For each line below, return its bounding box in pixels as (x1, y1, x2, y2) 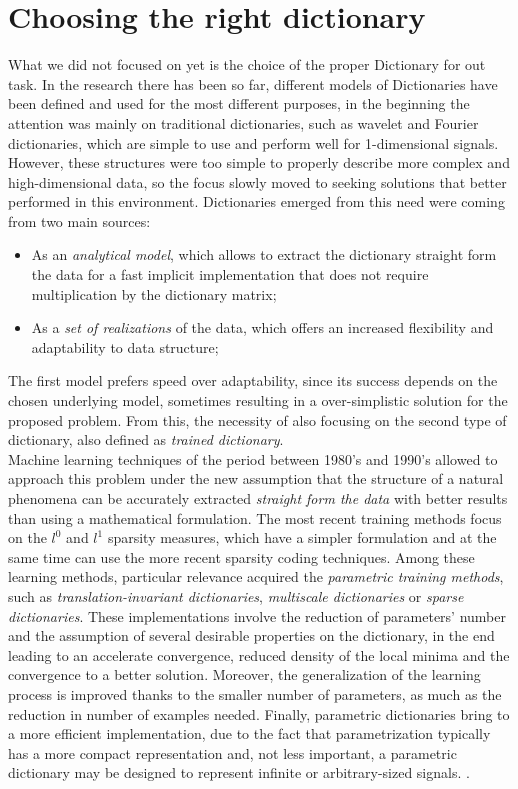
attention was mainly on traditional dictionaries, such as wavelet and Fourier (8, 112, 479, 133)
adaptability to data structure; (31, 336, 219, 357)
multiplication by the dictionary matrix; (31, 283, 277, 304)
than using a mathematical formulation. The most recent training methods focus (8, 507, 502, 528)
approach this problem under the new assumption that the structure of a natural (8, 468, 504, 489)
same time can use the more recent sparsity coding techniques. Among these (8, 546, 475, 567)
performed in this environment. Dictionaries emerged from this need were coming (8, 191, 505, 212)
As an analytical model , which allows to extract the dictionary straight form (31, 244, 497, 265)
